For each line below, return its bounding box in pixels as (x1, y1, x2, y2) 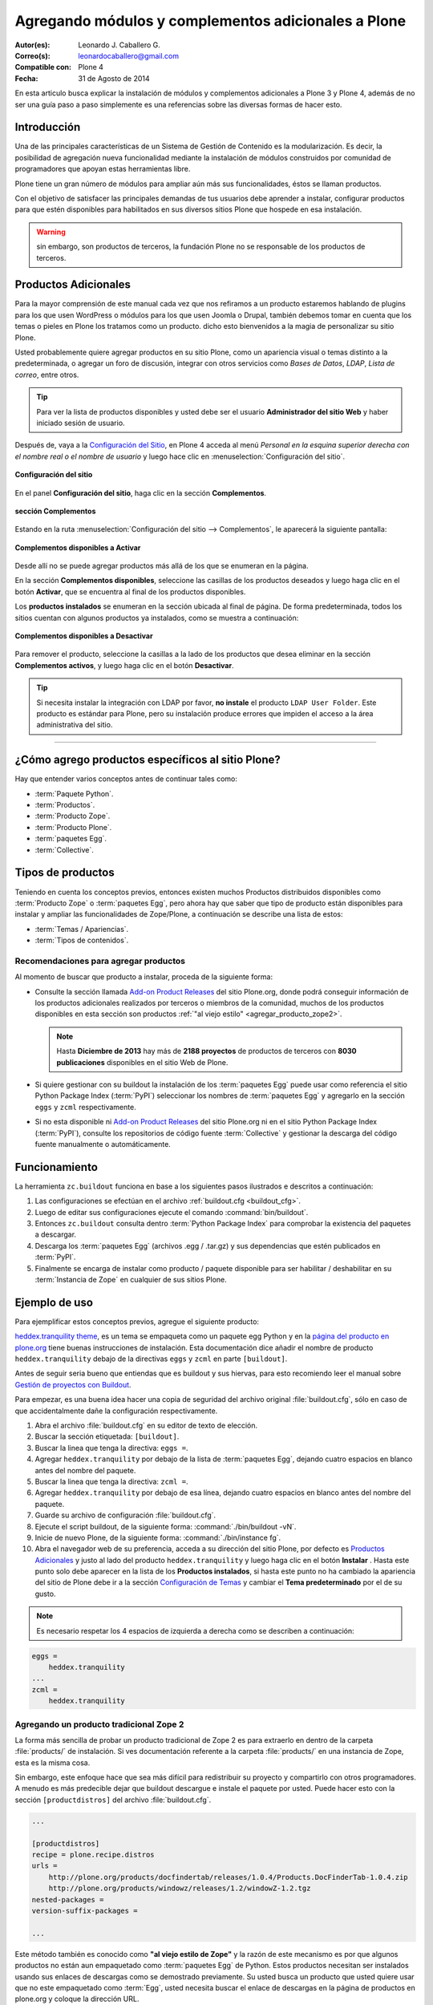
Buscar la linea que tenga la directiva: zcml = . (34, 1476, 188, 1486)
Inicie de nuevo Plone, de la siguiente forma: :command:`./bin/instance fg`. (34, 1533, 281, 1542)
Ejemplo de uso (14, 1295, 94, 1309)
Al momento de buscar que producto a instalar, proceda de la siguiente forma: (14, 972, 273, 982)
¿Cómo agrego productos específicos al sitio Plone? (14, 753, 281, 767)
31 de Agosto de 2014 (78, 73, 150, 83)
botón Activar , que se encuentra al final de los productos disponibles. (14, 586, 246, 597)
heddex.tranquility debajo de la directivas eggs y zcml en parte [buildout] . (14, 1354, 288, 1363)
